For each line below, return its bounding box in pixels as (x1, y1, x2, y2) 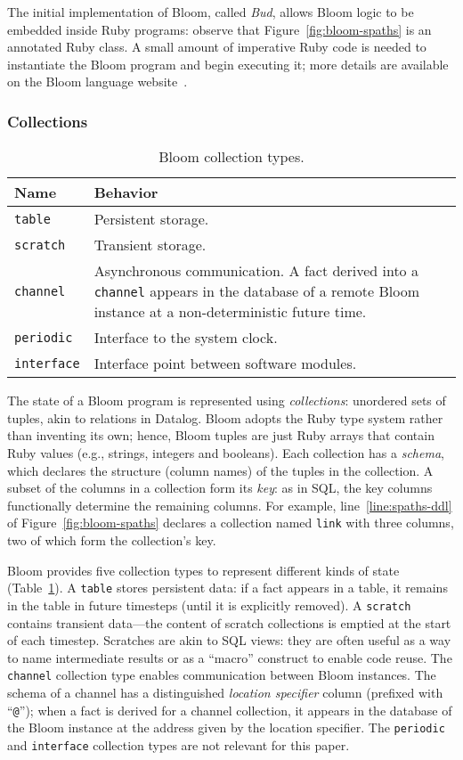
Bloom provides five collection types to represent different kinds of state (7, 560, 400, 579)
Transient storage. (93, 234, 207, 256)
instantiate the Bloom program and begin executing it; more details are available (7, 54, 449, 73)
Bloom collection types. (158, 146, 305, 168)
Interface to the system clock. (93, 327, 278, 348)
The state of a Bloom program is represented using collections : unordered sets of (7, 391, 446, 410)
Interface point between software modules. (93, 353, 357, 374)
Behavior (93, 182, 158, 203)
